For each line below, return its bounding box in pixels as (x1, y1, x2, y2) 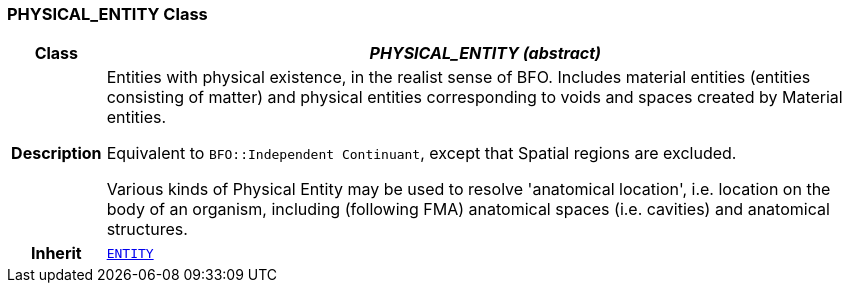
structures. (106, 219, 188, 240)
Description (11, 143, 102, 164)
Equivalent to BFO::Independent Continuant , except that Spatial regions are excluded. (106, 143, 737, 164)
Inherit (30, 243, 82, 264)
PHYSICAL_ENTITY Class (7, 4, 208, 24)
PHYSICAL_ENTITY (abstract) (369, 43, 602, 64)
